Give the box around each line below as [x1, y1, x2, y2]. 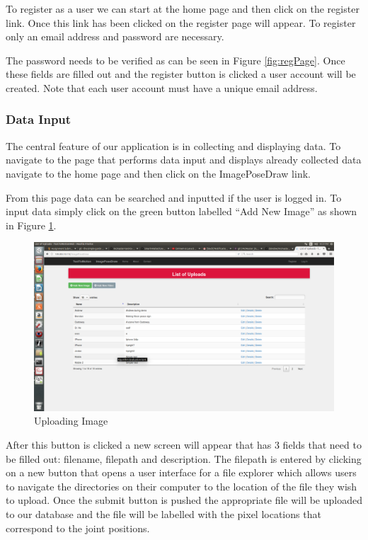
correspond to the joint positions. [6, 520, 150, 535]
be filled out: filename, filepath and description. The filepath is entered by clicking [6, 451, 362, 466]
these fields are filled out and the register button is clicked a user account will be [6, 67, 356, 81]
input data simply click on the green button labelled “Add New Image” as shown [6, 204, 357, 219]
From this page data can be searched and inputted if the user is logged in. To [6, 190, 342, 205]
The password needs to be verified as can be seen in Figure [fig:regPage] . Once [6, 52, 345, 67]
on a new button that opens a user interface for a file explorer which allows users [6, 465, 357, 480]
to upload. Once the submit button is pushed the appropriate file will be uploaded [6, 493, 362, 507]
